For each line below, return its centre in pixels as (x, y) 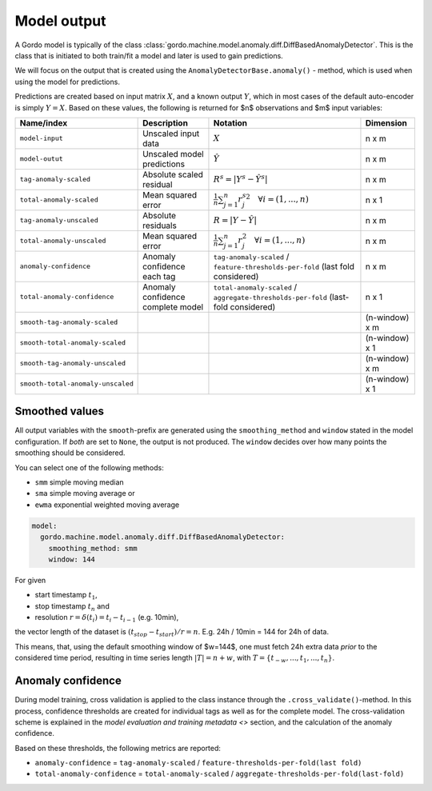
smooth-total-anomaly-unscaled (76, 384)
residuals (160, 226)
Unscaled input (171, 134)
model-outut (41, 159)
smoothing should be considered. (70, 453)
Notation (230, 122)
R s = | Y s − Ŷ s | (240, 178)
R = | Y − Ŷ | (235, 220)
